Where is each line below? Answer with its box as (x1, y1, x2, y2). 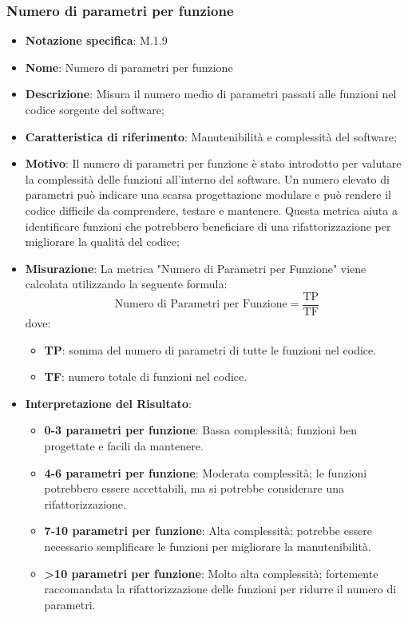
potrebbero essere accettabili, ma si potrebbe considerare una (44, 480, 345, 497)
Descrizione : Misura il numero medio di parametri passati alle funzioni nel (25, 85, 397, 102)
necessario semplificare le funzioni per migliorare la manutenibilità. (44, 537, 371, 554)
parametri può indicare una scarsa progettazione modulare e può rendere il (25, 186, 392, 203)
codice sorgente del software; (25, 101, 164, 117)
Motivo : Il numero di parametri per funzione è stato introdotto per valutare (25, 155, 402, 172)
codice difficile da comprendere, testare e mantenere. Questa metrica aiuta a (25, 201, 398, 218)
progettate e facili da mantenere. (44, 437, 204, 454)
